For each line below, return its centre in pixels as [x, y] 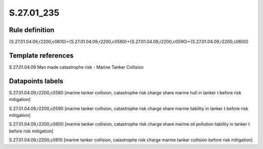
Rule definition [32, 30]
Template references [41, 55]
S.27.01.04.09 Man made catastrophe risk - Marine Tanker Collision [76, 67]
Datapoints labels [36, 81]
